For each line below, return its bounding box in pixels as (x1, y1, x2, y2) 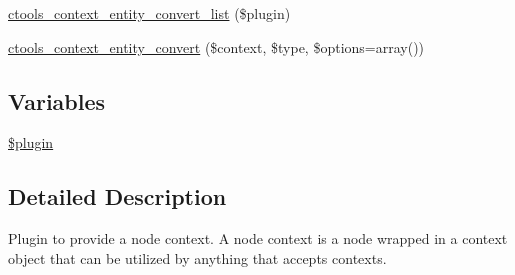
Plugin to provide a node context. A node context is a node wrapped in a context (8, 228, 508, 249)
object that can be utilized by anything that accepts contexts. (8, 247, 387, 268)
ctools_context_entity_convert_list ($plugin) (8, 3, 291, 23)
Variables (8, 85, 106, 116)
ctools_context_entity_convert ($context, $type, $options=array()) (8, 36, 425, 57)
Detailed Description (8, 181, 227, 212)
